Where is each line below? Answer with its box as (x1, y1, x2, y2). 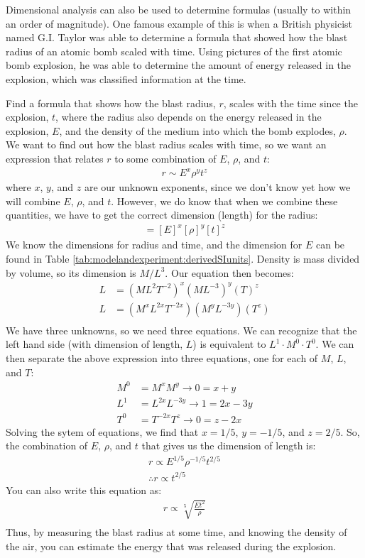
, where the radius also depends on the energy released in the (55, 109, 322, 124)
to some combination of (114, 151, 217, 165)
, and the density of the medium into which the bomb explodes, (59, 123, 336, 138)
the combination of (6, 438, 88, 453)
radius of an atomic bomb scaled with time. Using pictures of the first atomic (6, 43, 342, 58)
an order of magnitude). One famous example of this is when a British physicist (6, 16, 353, 31)
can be (316, 237, 345, 252)
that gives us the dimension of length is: (141, 438, 316, 453)
